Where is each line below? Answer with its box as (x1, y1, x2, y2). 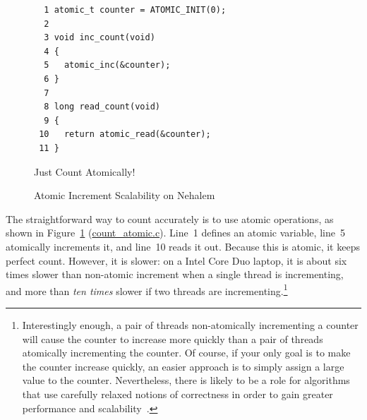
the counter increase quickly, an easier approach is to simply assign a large (22, 359, 344, 373)
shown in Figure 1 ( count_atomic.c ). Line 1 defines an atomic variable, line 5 (6, 225, 345, 240)
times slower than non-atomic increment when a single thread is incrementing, (6, 267, 344, 282)
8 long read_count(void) (44, 102, 160, 112)
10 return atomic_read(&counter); (39, 129, 211, 140)
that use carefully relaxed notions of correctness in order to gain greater (22, 386, 333, 401)
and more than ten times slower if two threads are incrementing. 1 (6, 281, 288, 298)
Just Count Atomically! (34, 164, 136, 179)
